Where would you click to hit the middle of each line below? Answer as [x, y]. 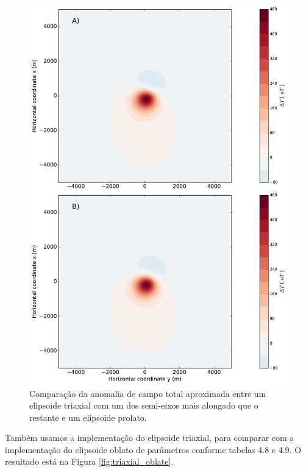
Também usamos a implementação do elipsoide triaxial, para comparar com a [150, 438]
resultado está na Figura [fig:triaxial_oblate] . [89, 461]
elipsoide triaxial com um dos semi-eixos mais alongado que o [144, 405]
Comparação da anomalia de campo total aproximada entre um [148, 393]
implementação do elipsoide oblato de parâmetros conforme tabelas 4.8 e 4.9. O [153, 449]
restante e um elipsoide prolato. [88, 417]
